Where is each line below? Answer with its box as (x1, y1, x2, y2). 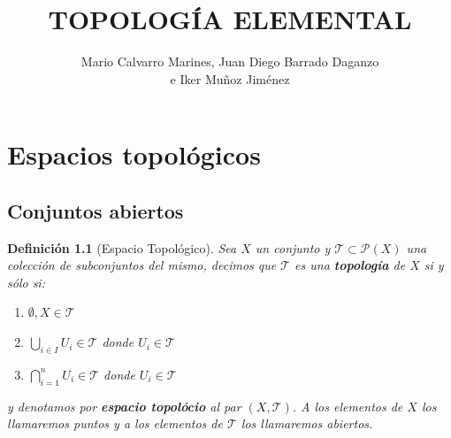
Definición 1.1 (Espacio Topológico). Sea (7, 238, 237, 257)
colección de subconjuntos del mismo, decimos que (7, 256, 277, 274)
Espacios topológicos (7, 136, 261, 173)
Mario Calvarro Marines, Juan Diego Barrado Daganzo (80, 52, 379, 71)
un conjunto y (255, 238, 331, 257)
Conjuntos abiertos (7, 196, 184, 224)
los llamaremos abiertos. (241, 414, 373, 433)
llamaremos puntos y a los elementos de (7, 414, 223, 433)
